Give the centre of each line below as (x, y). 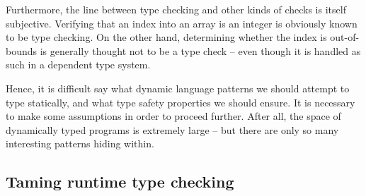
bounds (22, 50)
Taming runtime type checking (120, 182)
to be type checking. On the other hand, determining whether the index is (166, 37)
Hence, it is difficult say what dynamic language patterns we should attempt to (178, 88)
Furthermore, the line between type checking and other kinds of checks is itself (176, 9)
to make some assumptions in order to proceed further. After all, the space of (173, 116)
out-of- (345, 37)
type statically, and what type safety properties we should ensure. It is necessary (181, 102)
